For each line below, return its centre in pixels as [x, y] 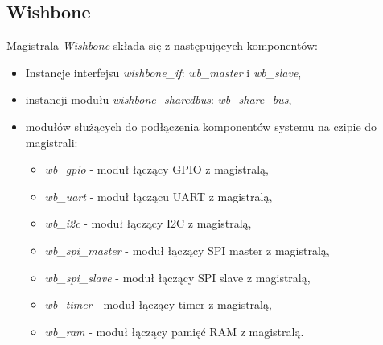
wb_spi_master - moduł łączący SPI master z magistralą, [187, 250]
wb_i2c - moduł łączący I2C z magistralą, [148, 223]
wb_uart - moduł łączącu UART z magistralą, [159, 196]
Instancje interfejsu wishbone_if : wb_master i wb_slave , [163, 72]
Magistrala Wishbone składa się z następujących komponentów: [162, 45]
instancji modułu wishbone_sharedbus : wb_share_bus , [159, 99]
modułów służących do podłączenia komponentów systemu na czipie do [201, 126]
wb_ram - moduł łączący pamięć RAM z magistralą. [174, 331]
